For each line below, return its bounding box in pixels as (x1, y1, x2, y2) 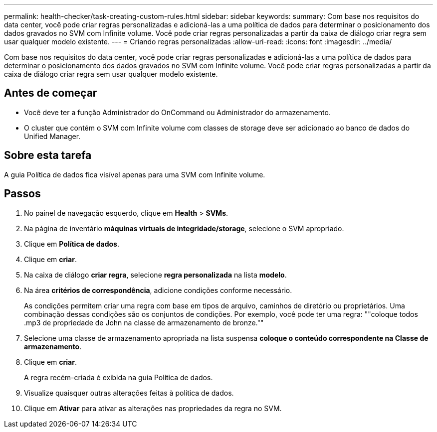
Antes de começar (4, 87, 97, 100)
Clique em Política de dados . (24, 239, 119, 248)
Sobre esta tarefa (4, 149, 92, 162)
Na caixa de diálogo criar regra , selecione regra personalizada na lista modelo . (24, 270, 287, 279)
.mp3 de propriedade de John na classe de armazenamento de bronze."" (24, 318, 264, 327)
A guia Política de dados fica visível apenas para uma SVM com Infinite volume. (4, 170, 265, 179)
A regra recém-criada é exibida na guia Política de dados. (24, 373, 213, 382)
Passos (4, 187, 41, 200)
